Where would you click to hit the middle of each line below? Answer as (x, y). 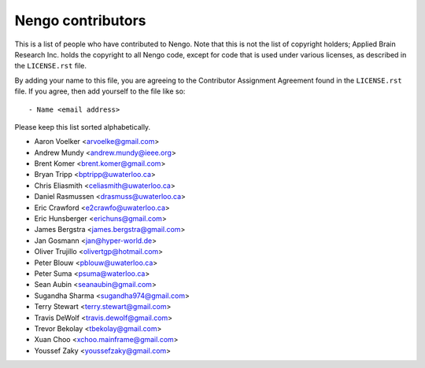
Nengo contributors (80, 20)
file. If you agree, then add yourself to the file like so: (100, 91)
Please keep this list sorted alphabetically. (83, 127)
